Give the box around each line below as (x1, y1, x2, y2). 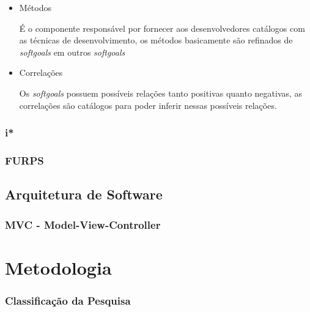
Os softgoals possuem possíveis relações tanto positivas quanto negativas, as (19, 86, 303, 99)
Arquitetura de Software (5, 185, 163, 204)
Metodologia (5, 254, 112, 280)
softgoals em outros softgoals (19, 45, 125, 58)
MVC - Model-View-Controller (5, 217, 161, 232)
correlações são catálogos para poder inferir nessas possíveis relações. (19, 98, 277, 111)
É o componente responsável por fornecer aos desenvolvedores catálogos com (19, 21, 305, 34)
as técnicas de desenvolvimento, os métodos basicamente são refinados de (19, 34, 293, 46)
